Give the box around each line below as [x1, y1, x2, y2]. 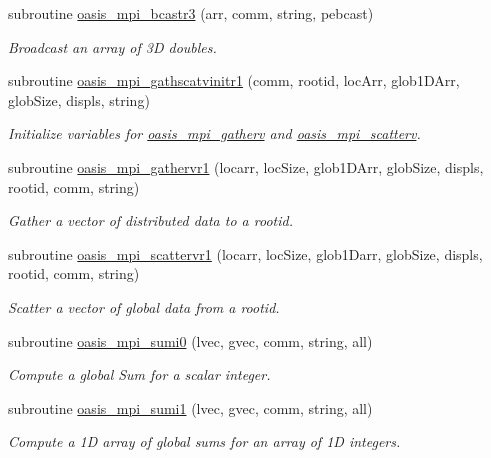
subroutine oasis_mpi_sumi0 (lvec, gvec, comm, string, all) [8, 330, 373, 351]
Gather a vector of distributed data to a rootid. [8, 210, 293, 231]
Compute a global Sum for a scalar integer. [8, 364, 271, 385]
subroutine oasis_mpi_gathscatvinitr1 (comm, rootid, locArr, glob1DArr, [8, 70, 460, 91]
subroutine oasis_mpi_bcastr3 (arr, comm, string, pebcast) [8, 3, 374, 23]
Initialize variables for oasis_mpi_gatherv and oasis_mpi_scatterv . [8, 123, 421, 144]
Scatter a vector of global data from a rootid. [8, 296, 280, 317]
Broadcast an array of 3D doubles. [8, 36, 217, 57]
